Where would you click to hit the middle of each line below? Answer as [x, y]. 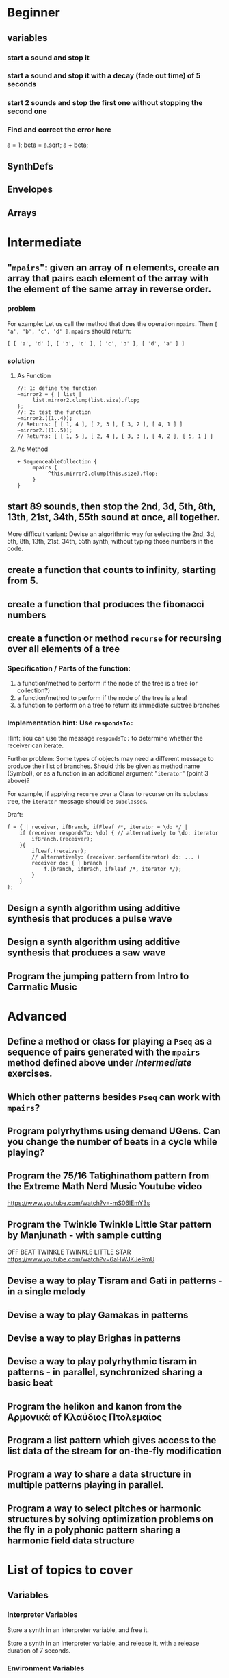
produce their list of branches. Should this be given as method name [104, 766]
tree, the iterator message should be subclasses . [78, 801]
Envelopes [30, 190]
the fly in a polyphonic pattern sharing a [94, 1529]
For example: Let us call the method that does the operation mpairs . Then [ [112, 323]
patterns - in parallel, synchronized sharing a [105, 1372]
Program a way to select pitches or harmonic [104, 1508]
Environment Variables [46, 1668]
